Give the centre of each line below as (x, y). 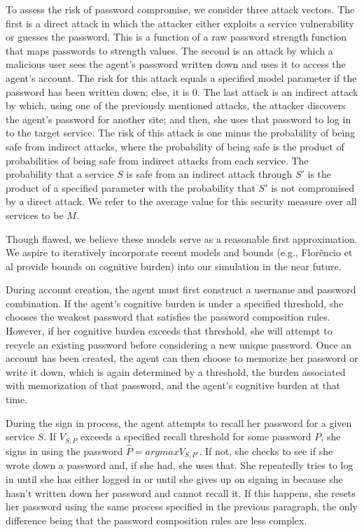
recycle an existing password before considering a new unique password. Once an (179, 344)
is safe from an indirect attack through (209, 174)
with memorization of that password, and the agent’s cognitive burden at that (173, 385)
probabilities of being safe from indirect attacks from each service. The (157, 160)
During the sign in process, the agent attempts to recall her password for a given (179, 422)
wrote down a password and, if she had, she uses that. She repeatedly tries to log (180, 465)
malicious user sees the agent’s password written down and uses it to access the (176, 64)
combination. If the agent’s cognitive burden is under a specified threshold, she (175, 303)
